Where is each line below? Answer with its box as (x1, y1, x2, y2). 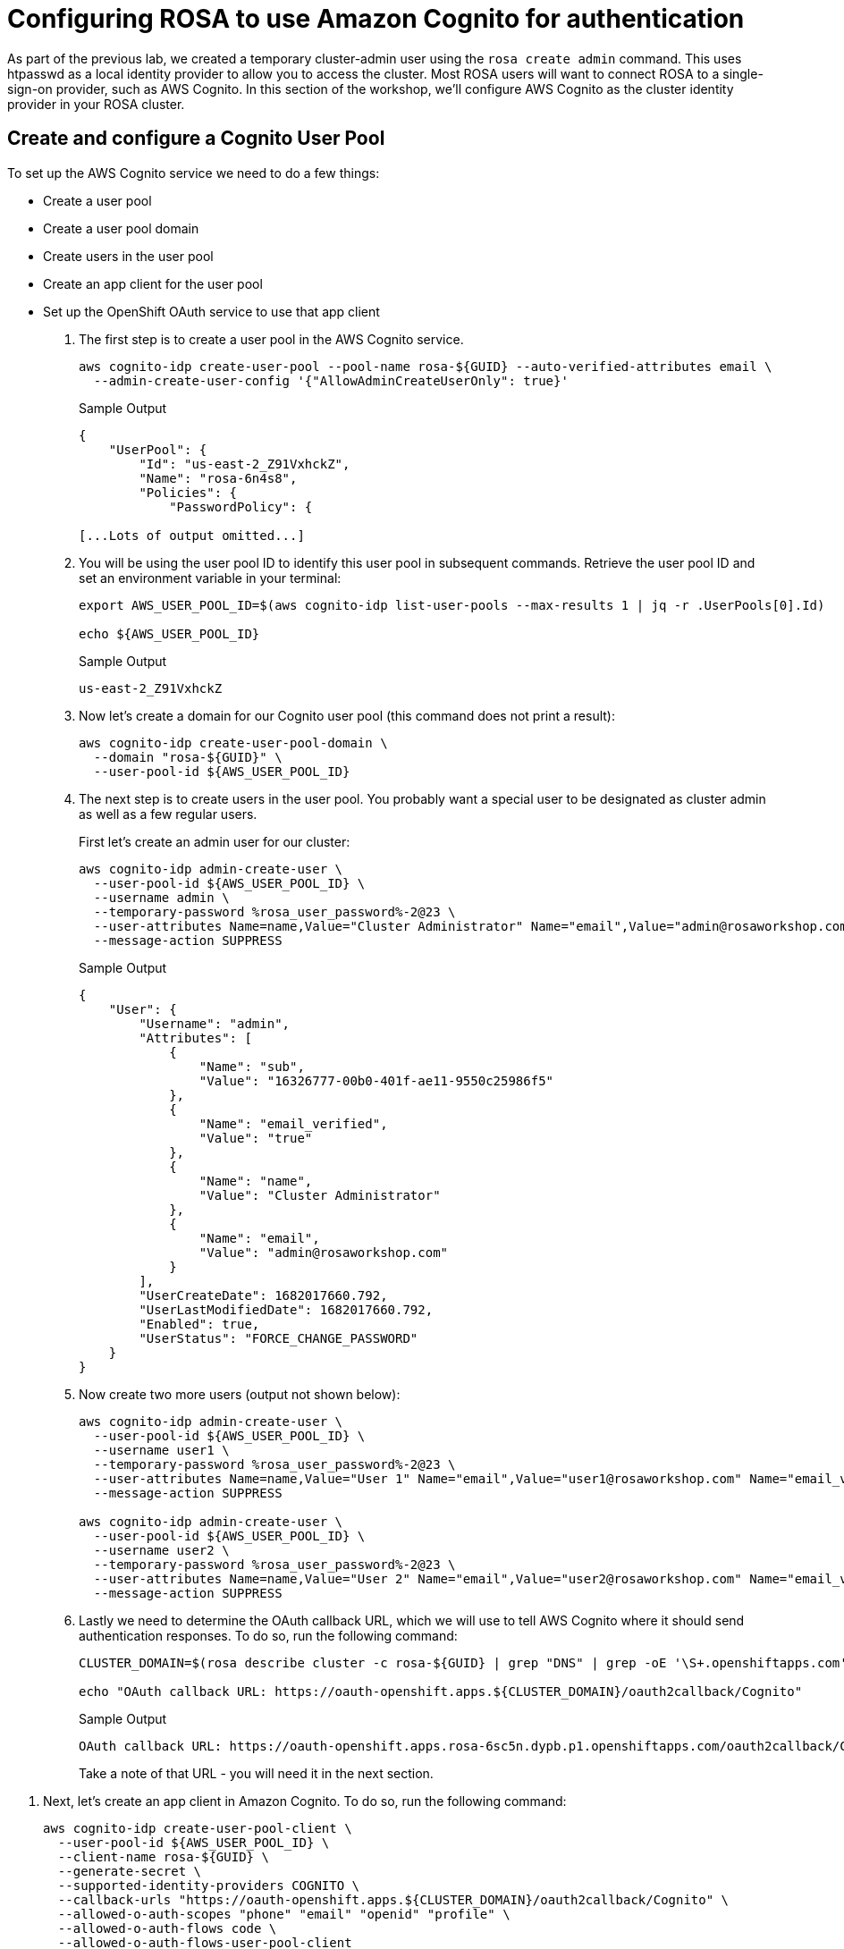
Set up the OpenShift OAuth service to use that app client (43, 303, 380, 319)
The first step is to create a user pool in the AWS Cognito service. (79, 331, 464, 347)
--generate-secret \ (57, 1863, 202, 1878)
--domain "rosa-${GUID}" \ (93, 749, 283, 764)
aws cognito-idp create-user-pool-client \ (43, 1820, 352, 1835)
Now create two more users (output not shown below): (79, 1386, 401, 1402)
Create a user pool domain (43, 220, 199, 236)
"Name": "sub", (198, 1059, 305, 1074)
